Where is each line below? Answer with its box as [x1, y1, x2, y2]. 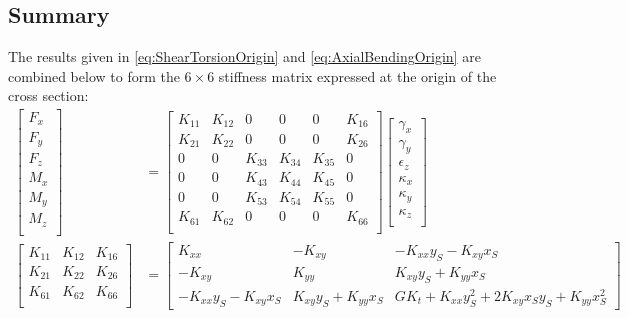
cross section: [8, 85, 89, 106]
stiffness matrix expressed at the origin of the [218, 65, 497, 86]
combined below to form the [8, 65, 180, 86]
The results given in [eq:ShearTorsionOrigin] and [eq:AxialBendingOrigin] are [8, 46, 481, 67]
